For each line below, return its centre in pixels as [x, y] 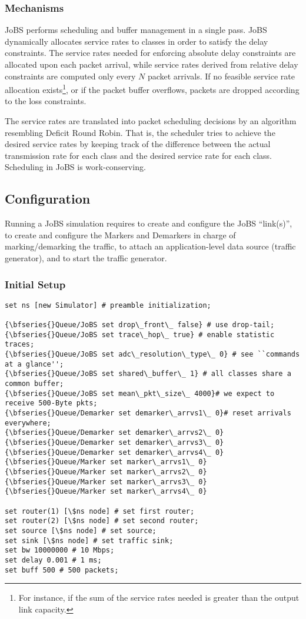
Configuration [48, 199]
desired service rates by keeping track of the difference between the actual [138, 144]
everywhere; [28, 423]
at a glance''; [34, 364]
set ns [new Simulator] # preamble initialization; [108, 305]
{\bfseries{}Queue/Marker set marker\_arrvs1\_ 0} [106, 462]
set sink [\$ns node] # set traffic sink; [89, 540]
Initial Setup [35, 284]
